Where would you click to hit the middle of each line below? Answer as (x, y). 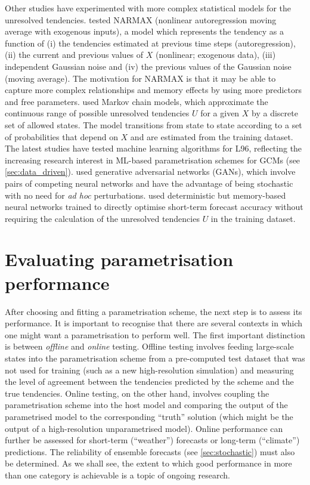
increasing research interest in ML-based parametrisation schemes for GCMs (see (153, 160)
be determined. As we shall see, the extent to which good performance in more (148, 463)
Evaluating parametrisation (119, 259)
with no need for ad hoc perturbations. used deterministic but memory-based (145, 195)
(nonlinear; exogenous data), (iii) (216, 55)
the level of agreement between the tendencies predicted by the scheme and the (149, 381)
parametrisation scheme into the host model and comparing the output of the (146, 405)
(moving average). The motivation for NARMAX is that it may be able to (140, 78)
